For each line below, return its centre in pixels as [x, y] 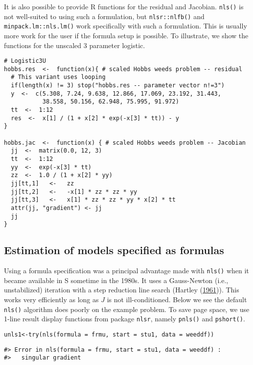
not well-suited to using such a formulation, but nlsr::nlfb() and [104, 16]
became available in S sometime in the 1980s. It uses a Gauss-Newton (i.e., [116, 280]
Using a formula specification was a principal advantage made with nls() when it [126, 271]
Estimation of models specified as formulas [114, 250]
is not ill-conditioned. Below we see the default [177, 299]
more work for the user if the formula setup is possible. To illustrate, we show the [126, 35]
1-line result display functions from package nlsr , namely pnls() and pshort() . [125, 319]
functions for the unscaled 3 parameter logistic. [75, 45]
